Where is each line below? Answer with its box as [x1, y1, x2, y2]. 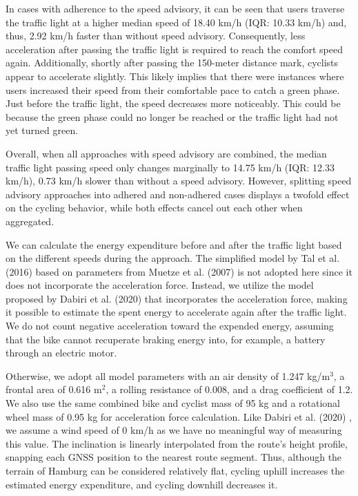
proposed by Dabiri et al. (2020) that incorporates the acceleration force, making [6, 291, 348, 305]
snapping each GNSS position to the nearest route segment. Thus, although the [6, 450, 342, 464]
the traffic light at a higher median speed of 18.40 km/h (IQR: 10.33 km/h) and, [6, 15, 347, 29]
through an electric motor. [6, 345, 117, 360]
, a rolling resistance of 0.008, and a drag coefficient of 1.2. [106, 382, 353, 397]
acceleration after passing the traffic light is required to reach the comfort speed [6, 41, 343, 56]
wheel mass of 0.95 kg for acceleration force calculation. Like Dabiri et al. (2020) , [6, 409, 352, 423]
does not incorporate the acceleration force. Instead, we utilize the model [6, 278, 314, 292]
